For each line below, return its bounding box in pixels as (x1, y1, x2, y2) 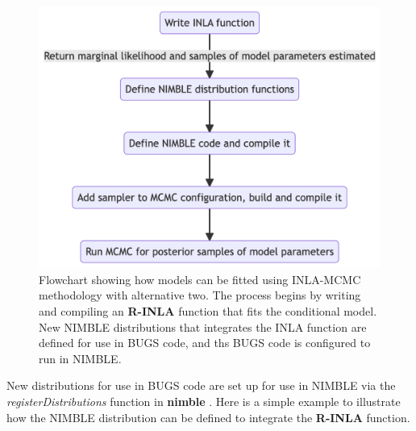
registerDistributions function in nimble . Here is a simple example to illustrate (6, 392, 401, 409)
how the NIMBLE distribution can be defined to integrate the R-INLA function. (6, 408, 410, 425)
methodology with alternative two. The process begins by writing (39, 287, 361, 303)
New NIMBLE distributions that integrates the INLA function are (39, 318, 367, 335)
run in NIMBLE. (39, 349, 122, 366)
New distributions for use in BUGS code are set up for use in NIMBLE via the (6, 377, 396, 394)
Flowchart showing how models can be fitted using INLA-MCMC (39, 270, 361, 287)
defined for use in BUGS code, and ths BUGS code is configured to (39, 334, 371, 351)
